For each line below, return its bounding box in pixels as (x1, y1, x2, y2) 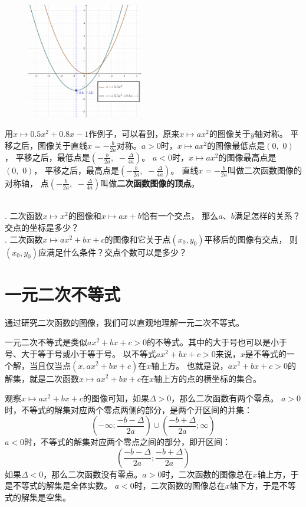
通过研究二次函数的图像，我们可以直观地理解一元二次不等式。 (5, 316, 244, 328)
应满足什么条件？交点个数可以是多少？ (38, 246, 187, 258)
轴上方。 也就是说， (151, 359, 228, 371)
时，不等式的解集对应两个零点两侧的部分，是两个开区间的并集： (5, 403, 252, 416)
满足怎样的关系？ (234, 210, 301, 222)
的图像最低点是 (207, 139, 265, 151)
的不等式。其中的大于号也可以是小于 (147, 336, 288, 348)
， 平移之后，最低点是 (5, 151, 90, 163)
